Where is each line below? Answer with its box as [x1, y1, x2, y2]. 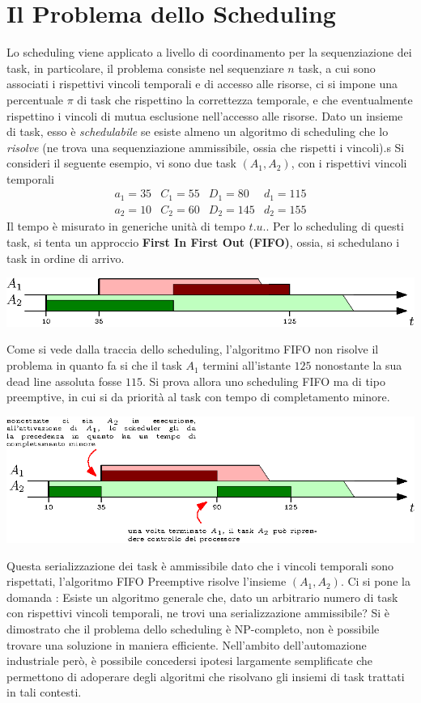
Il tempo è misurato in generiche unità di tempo [6, 218, 245, 235]
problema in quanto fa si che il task [6, 357, 182, 374]
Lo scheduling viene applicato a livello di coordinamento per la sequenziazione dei [6, 44, 412, 61]
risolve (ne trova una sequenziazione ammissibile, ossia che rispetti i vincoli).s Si [6, 138, 405, 155]
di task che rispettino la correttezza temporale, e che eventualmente [77, 91, 413, 108]
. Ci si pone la [340, 573, 410, 590]
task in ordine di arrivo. [6, 249, 125, 266]
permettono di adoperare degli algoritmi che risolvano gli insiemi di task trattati [6, 667, 405, 684]
